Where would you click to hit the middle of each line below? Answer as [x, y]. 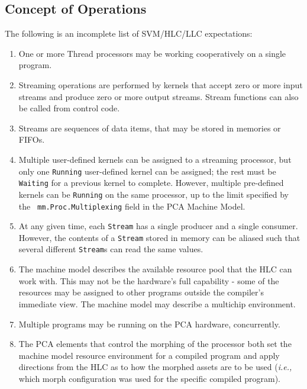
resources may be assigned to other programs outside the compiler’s [141, 292]
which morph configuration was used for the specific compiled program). [150, 378]
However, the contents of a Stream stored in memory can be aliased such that [159, 237]
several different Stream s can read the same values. [111, 249]
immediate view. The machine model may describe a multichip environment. [157, 303]
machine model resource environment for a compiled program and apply [149, 355]
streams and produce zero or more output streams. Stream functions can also [159, 96]
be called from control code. [69, 108]
